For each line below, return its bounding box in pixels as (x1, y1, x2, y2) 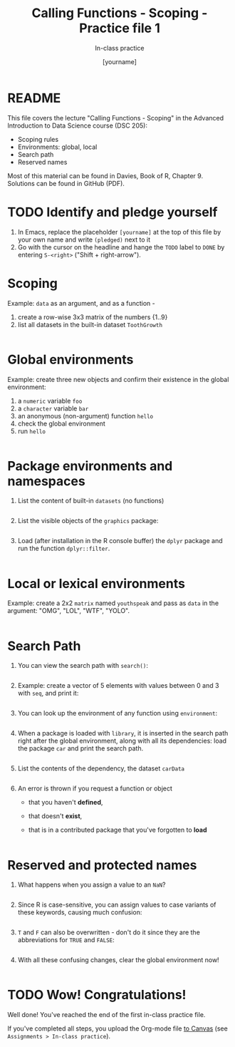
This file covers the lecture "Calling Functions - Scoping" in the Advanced (7, 113, 224, 122)
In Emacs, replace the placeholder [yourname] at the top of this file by (17, 227, 221, 236)
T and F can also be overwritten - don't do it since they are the (17, 928, 201, 937)
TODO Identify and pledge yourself (7, 204, 218, 220)
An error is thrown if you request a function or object (17, 784, 173, 793)
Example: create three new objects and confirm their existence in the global (7, 375, 229, 383)
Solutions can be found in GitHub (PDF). (7, 179, 125, 187)
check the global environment (17, 419, 105, 428)
